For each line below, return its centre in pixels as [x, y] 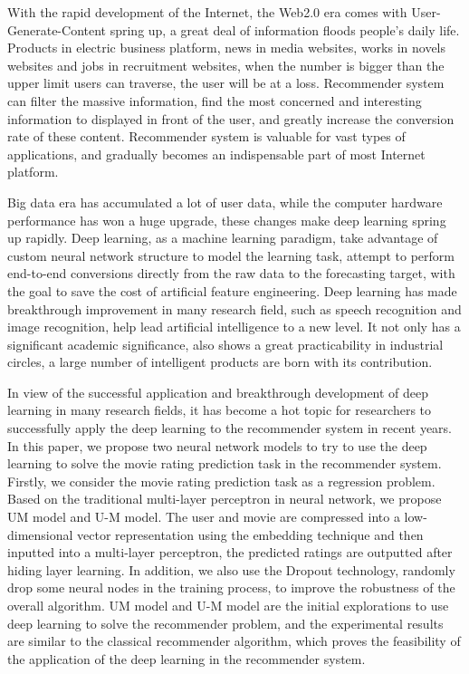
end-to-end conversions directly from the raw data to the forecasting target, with [231, 273]
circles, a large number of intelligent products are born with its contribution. [220, 362]
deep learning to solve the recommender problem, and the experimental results [225, 623]
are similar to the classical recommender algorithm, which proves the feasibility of [234, 641]
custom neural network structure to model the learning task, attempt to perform [231, 255]
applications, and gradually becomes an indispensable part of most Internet [216, 154]
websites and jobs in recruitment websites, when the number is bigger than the [226, 65]
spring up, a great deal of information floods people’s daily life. [285, 29]
